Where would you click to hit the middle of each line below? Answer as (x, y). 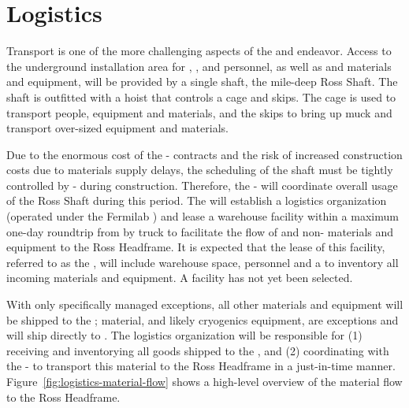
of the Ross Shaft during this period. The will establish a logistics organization (197, 200)
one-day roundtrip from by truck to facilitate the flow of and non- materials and (200, 231)
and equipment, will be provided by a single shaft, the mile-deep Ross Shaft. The (202, 82)
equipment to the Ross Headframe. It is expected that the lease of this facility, (196, 247)
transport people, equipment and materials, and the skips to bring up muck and (199, 112)
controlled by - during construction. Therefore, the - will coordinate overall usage (202, 185)
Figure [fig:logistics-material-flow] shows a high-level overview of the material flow (204, 381)
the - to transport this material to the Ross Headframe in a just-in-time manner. (201, 366)
